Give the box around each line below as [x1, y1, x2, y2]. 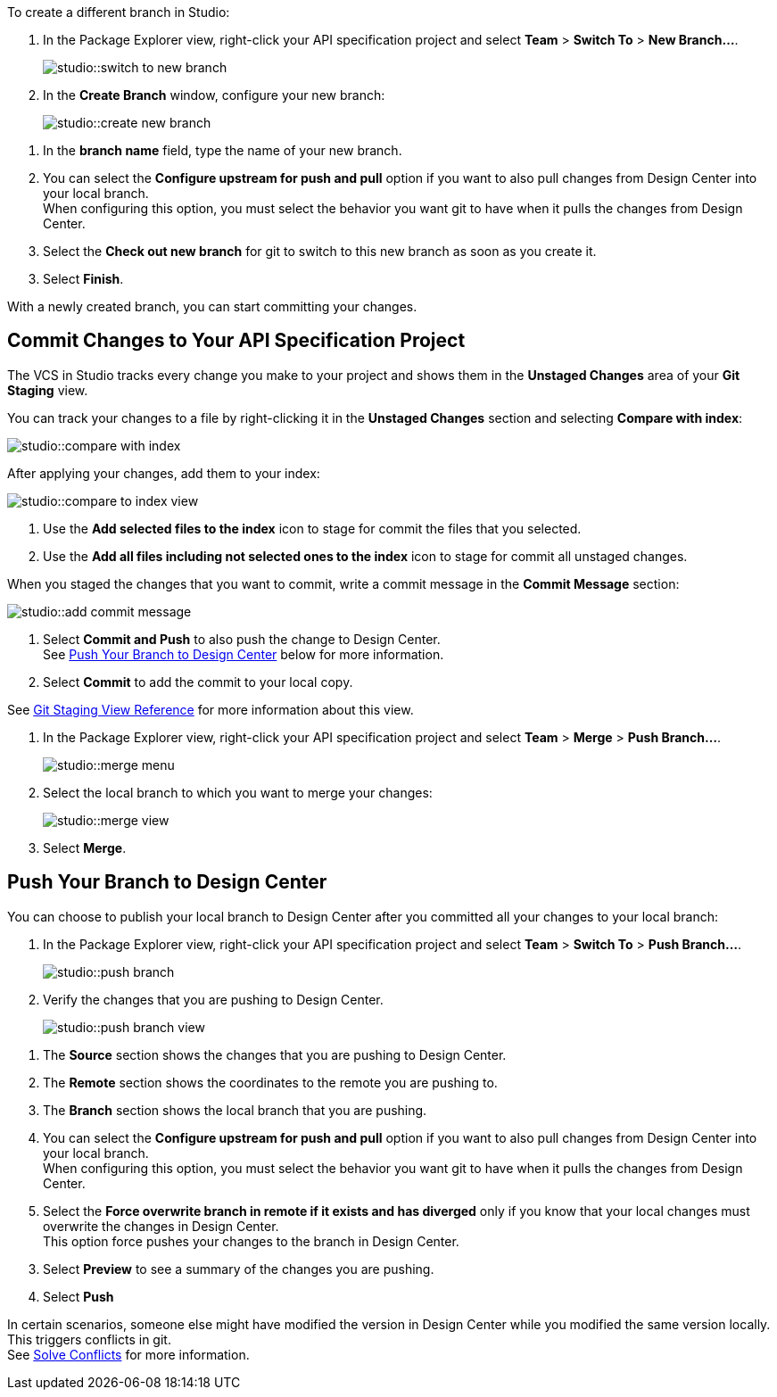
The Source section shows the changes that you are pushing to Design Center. [43, 1046, 507, 1062]
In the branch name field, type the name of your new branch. [43, 143, 402, 158]
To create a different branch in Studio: [7, 4, 230, 20]
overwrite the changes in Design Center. [43, 1218, 279, 1234]
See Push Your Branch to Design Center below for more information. [43, 646, 444, 662]
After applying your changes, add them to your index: [7, 465, 320, 481]
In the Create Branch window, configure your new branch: [43, 87, 385, 103]
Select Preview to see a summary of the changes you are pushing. [43, 1261, 434, 1277]
